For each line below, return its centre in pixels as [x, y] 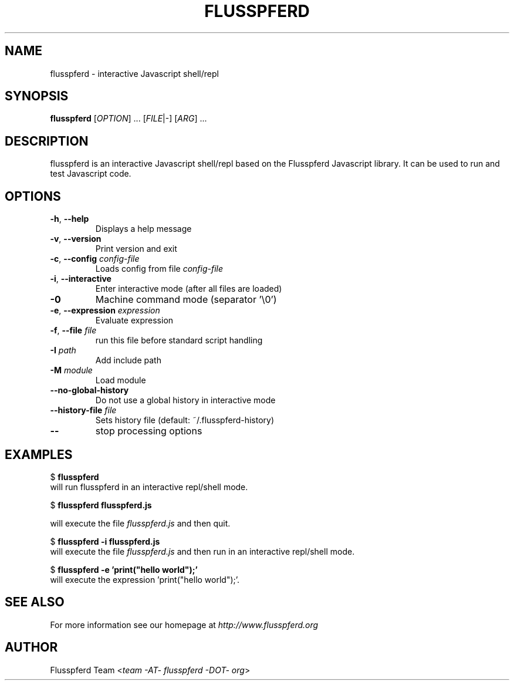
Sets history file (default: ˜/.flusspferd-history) [185, 420]
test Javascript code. [91, 174]
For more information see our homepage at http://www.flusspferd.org [184, 625]
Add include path [128, 360]
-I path [63, 350]
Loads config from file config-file [159, 269]
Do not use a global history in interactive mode [185, 400]
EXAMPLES [39, 454]
